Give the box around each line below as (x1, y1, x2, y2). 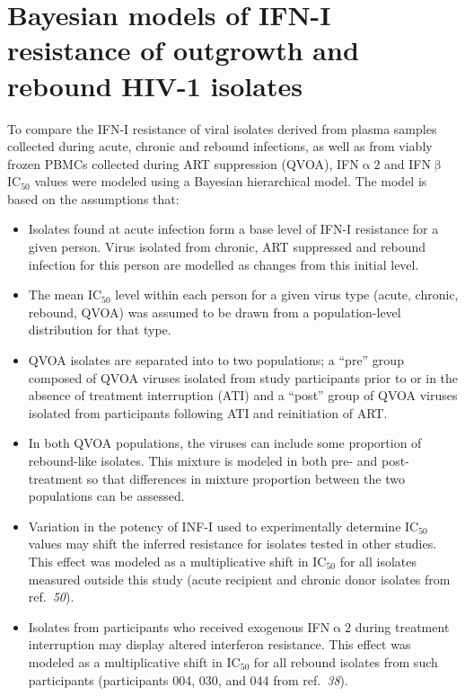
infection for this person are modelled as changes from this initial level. (28, 254, 419, 273)
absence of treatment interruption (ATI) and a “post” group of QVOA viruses (28, 386, 458, 405)
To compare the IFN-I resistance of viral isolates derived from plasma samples (7, 119, 437, 138)
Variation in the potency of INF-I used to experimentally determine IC (28, 516, 419, 535)
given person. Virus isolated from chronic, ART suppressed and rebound (28, 237, 426, 256)
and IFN (384, 154, 431, 173)
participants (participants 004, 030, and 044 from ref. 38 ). (28, 670, 348, 689)
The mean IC (28, 285, 102, 304)
